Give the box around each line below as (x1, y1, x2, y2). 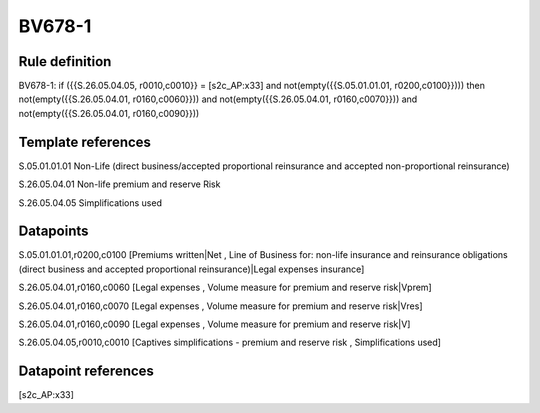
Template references (18, 133, 152, 150)
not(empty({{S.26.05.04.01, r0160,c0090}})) (18, 107, 200, 119)
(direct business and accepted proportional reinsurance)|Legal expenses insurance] (18, 263, 365, 275)
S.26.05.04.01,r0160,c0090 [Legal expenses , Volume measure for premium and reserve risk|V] (18, 318, 411, 330)
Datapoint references (18, 363, 155, 380)
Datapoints (18, 223, 89, 240)
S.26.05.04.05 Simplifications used (18, 196, 162, 209)
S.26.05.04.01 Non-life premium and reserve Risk (18, 178, 221, 190)
